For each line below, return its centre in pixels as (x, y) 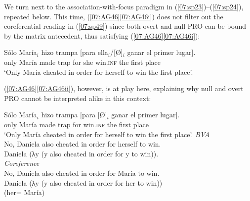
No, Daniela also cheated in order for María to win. (82, 173)
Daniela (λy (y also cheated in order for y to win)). (81, 153)
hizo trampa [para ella (75, 52)
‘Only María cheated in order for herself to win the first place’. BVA (107, 134)
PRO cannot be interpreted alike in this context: (78, 98)
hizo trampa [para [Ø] (74, 115)
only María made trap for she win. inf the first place (83, 62)
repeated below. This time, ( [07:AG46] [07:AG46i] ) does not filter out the (114, 16)
